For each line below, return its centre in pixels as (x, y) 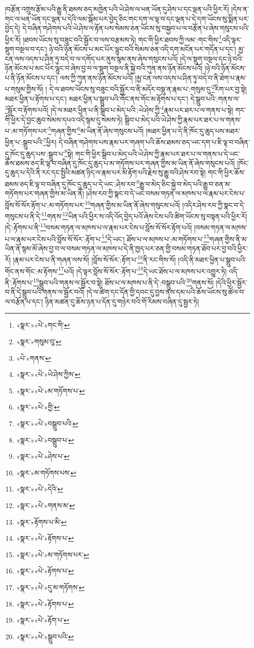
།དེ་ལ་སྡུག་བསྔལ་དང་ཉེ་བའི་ (212, 58)
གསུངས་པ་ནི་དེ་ (23, 216)
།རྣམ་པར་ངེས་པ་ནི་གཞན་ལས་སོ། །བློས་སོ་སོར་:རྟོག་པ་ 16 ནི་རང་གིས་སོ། (94, 259)
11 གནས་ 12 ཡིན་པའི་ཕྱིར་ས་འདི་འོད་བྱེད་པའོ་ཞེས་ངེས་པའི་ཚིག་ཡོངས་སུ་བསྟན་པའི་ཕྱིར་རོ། (144, 215)
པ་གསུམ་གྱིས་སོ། (24, 89)
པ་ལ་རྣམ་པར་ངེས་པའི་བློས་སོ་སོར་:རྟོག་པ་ (53, 239)
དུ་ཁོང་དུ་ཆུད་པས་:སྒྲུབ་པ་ (35, 153)
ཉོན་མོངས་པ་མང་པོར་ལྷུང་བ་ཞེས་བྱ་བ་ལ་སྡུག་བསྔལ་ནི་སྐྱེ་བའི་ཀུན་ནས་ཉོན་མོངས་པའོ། (104, 68)
